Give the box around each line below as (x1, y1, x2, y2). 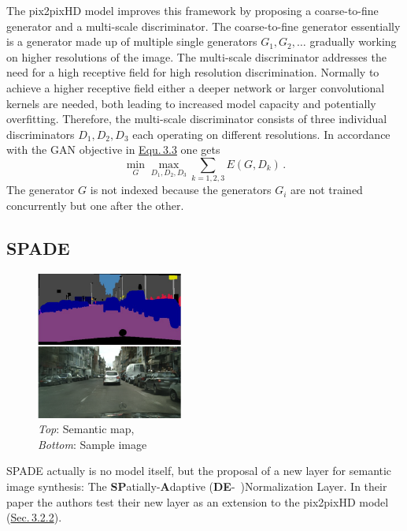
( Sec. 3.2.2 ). (6, 509, 62, 525)
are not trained (290, 181, 363, 198)
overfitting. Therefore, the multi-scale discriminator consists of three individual (6, 110, 387, 127)
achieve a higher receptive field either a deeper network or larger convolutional (6, 79, 385, 95)
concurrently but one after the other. (6, 196, 184, 213)
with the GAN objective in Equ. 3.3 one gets (6, 141, 220, 158)
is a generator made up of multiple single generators (6, 33, 257, 50)
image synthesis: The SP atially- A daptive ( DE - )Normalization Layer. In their (6, 477, 387, 494)
